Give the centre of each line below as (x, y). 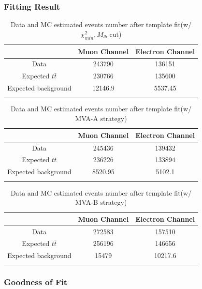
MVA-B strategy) (101, 202)
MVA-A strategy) (101, 118)
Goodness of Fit (36, 281)
